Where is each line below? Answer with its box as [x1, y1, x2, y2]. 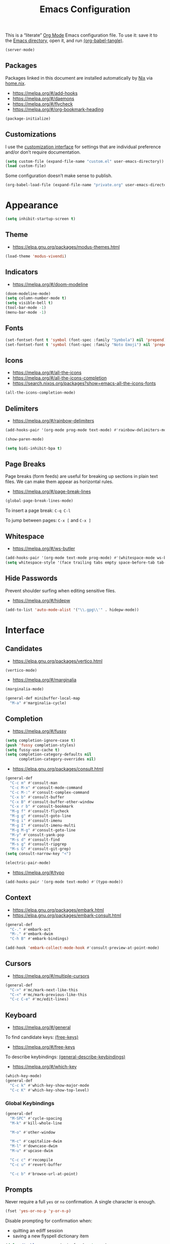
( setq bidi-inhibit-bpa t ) [5, 445, 62, 451]
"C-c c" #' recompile [10, 1158, 53, 1163]
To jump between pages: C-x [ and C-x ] [5, 517, 91, 524]
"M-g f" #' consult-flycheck [10, 809, 69, 814]
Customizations [5, 130, 57, 139]
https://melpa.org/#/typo [12, 869, 65, 876]
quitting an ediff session [12, 1228, 63, 1234]
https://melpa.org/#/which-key [12, 1064, 77, 1070]
